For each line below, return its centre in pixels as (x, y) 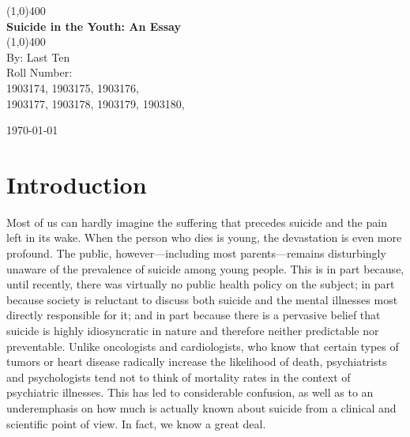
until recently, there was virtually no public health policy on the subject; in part (201, 284)
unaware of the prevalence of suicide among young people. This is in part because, (205, 268)
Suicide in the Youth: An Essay (94, 26)
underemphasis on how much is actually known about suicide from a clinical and (201, 408)
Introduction (77, 184)
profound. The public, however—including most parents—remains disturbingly (196, 253)
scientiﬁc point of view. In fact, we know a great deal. (136, 423)
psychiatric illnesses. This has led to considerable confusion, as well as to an (190, 392)
